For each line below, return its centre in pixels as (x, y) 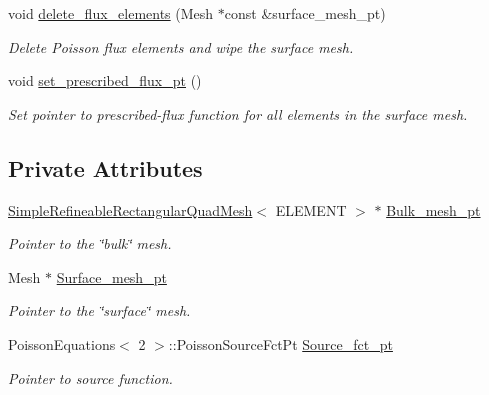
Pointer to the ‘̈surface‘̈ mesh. (99, 310)
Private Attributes (105, 167)
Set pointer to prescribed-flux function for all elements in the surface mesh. (238, 113)
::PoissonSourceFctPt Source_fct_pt (280, 343)
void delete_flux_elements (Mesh (111, 13)
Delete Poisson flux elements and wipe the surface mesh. (181, 46)
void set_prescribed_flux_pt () (105, 80)
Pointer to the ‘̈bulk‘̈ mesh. (90, 243)
